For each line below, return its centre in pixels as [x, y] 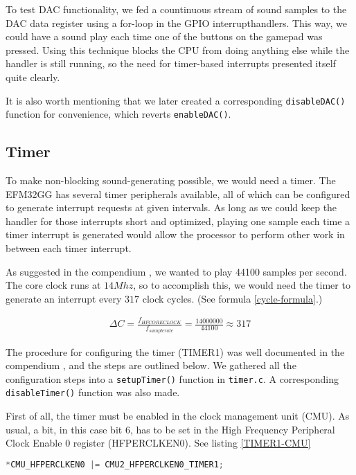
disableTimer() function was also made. [93, 392]
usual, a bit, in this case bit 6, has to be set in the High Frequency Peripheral [170, 429]
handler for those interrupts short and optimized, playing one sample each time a [178, 221]
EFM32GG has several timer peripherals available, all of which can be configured [178, 194]
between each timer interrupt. [69, 248]
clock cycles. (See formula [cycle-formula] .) [232, 298]
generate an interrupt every [64, 298]
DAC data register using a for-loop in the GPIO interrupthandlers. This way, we [176, 23]
